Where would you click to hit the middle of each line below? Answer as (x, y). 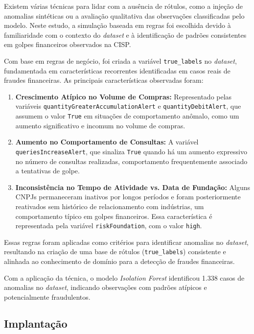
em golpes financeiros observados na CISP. (68, 44)
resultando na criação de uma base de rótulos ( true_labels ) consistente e (115, 251)
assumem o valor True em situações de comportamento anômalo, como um (127, 116)
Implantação (36, 323)
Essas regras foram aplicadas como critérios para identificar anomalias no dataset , (126, 242)
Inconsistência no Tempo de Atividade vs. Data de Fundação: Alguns (133, 187)
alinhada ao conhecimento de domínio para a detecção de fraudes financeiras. (119, 261)
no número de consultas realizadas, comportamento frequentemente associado (131, 161)
